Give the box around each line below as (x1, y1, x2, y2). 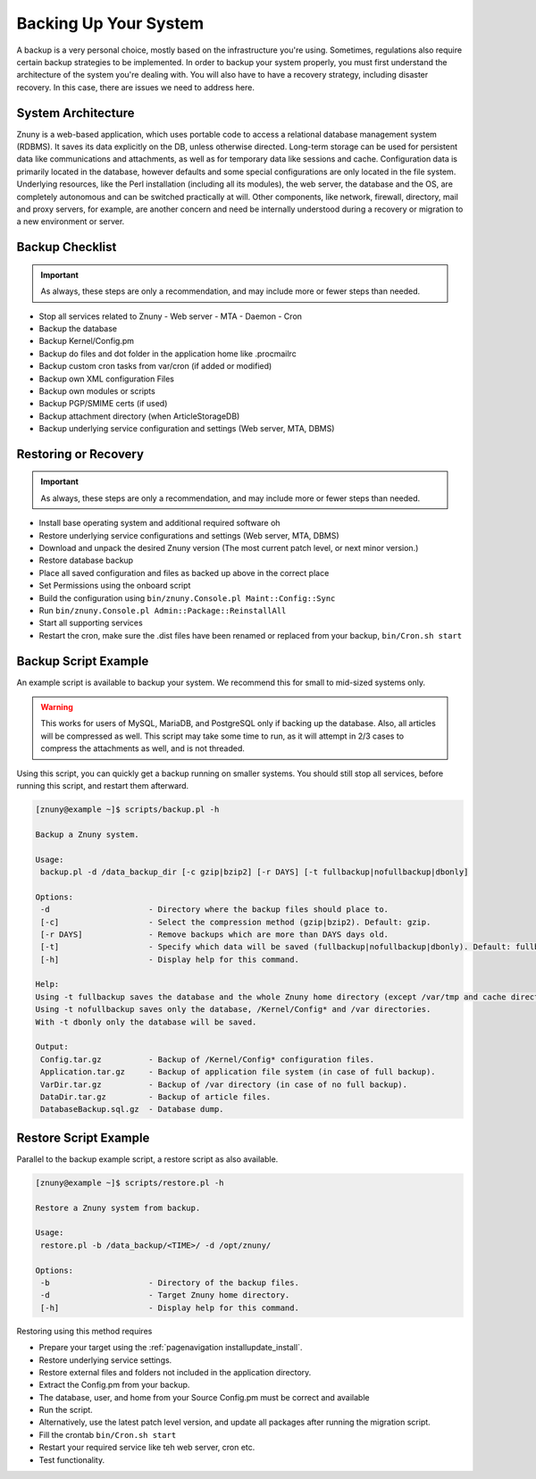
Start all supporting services (38, 617, 143, 629)
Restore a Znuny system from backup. (35, 1202, 201, 1213)
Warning (40, 702, 73, 713)
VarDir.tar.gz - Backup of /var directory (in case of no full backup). (40, 1079, 408, 1090)
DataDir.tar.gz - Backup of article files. (40, 1091, 272, 1102)
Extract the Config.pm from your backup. (38, 1380, 190, 1391)
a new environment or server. (16, 216, 125, 227)
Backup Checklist (16, 239, 117, 255)
